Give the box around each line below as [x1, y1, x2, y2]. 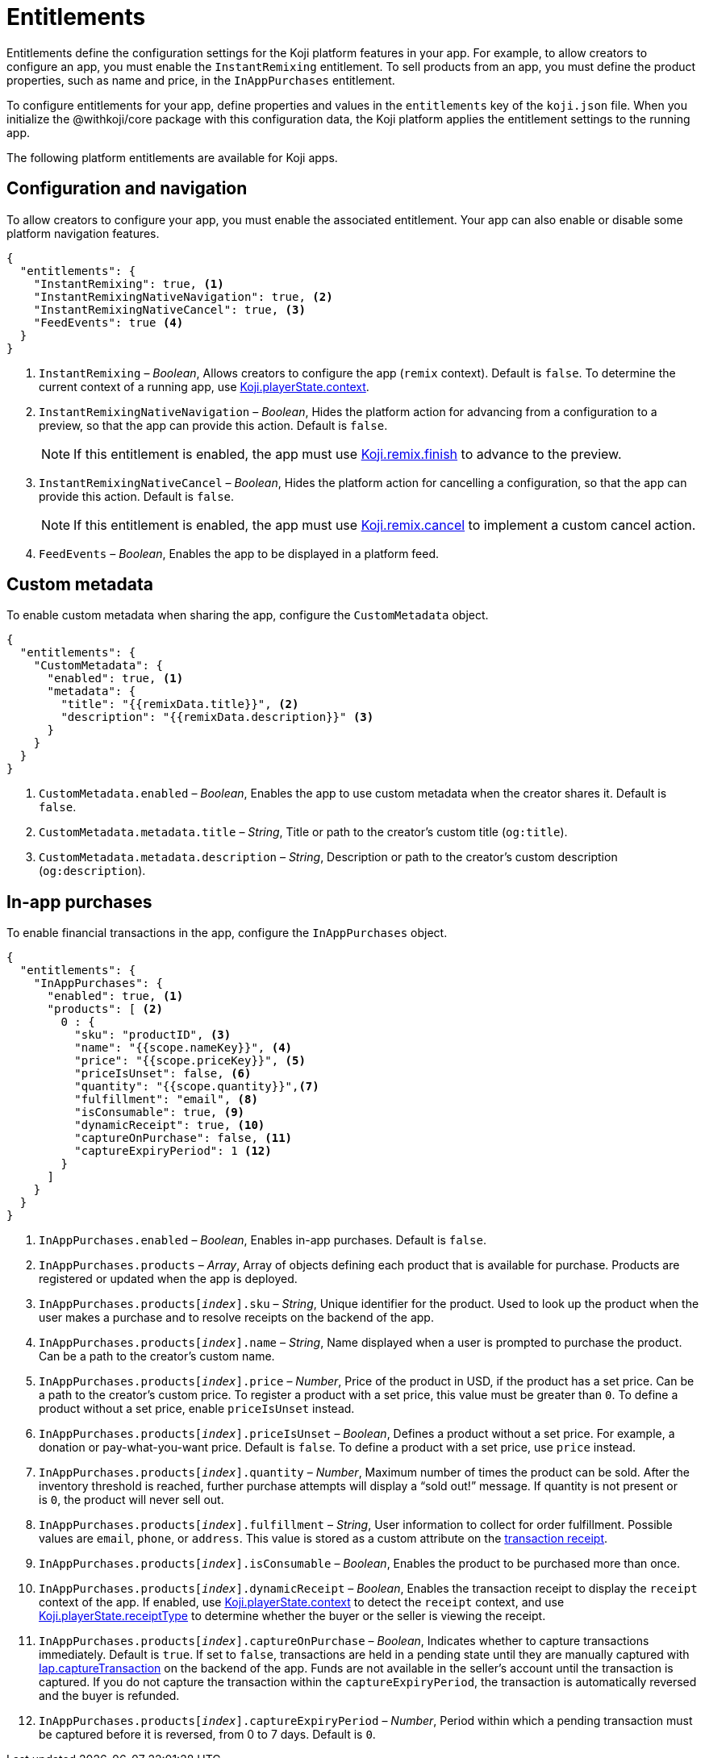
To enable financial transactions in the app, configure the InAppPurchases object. [6, 926, 448, 940]
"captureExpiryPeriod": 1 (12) [74, 1144, 272, 1158]
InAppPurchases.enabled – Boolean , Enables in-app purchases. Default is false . [39, 1233, 486, 1248]
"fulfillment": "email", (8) [74, 1093, 258, 1106]
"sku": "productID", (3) [74, 1028, 232, 1042]
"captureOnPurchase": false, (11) [74, 1131, 293, 1145]
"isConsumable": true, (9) [74, 1106, 245, 1119]
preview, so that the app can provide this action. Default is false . [39, 418, 388, 432]
